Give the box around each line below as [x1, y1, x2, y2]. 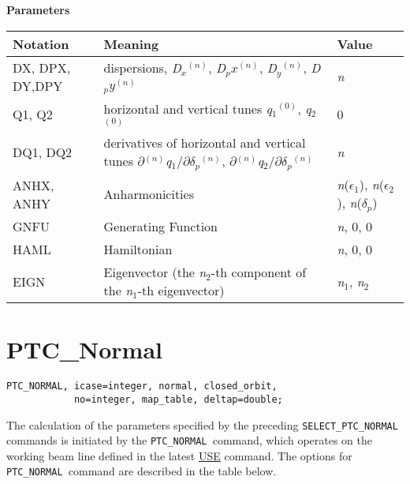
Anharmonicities [103, 185, 194, 204]
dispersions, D [103, 58, 181, 77]
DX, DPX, [13, 58, 71, 77]
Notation [13, 34, 69, 53]
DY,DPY [13, 76, 63, 95]
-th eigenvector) [137, 281, 225, 300]
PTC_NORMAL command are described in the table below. [6, 463, 277, 479]
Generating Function [103, 217, 218, 236]
